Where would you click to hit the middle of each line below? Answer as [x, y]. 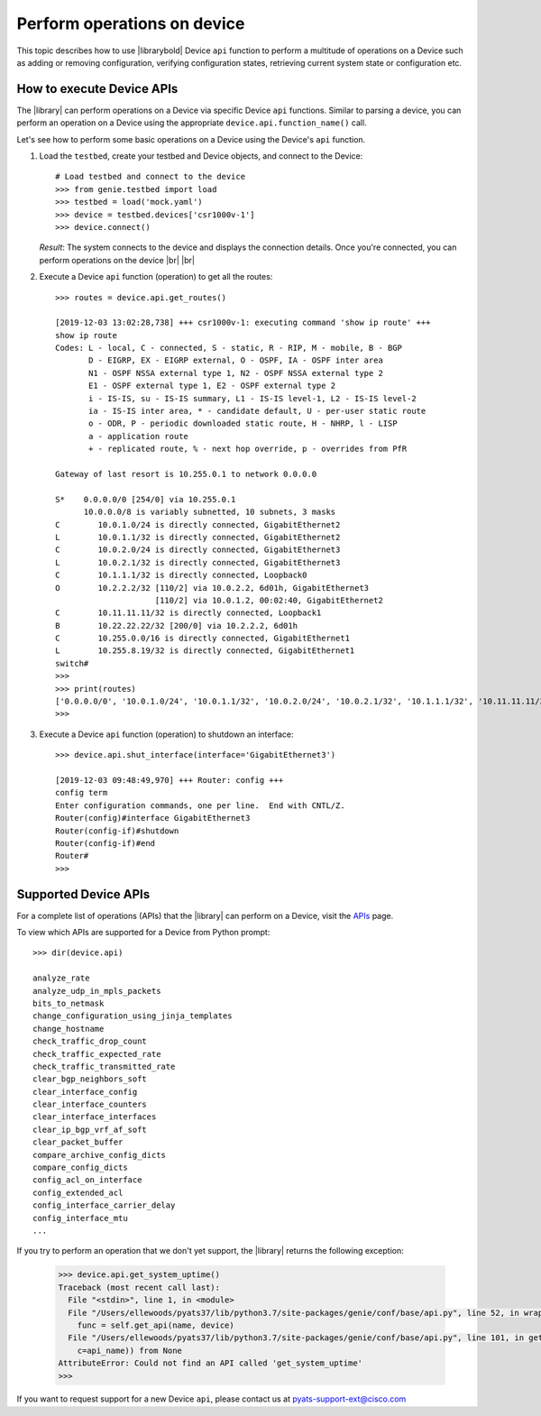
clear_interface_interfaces [95, 1117]
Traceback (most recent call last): [139, 1287]
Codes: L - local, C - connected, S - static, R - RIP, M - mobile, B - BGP [229, 348]
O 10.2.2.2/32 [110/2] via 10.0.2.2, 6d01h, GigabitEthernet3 [212, 588]
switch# [72, 663]
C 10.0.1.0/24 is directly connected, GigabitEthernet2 [198, 524]
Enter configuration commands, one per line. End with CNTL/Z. [201, 805]
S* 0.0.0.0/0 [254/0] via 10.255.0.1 [146, 499]
